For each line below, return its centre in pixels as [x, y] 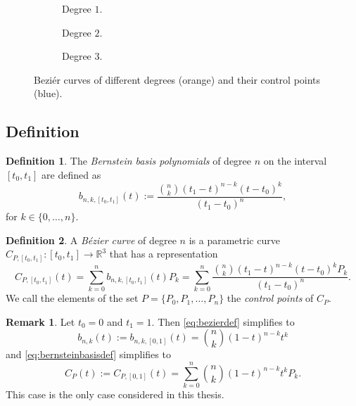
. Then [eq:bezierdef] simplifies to [223, 321]
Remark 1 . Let [40, 321]
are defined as [71, 174]
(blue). [48, 93]
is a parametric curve [234, 240]
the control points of [270, 298]
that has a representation [164, 254]
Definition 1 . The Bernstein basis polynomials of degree [129, 161]
